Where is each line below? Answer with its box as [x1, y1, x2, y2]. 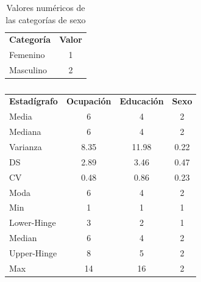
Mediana [9, 125, 41, 138]
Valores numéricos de [6, 1, 85, 13]
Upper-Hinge [9, 246, 57, 259]
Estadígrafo [9, 95, 58, 107]
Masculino [9, 63, 47, 76]
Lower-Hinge [9, 216, 56, 229]
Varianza [9, 140, 42, 153]
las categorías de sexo [5, 13, 86, 26]
